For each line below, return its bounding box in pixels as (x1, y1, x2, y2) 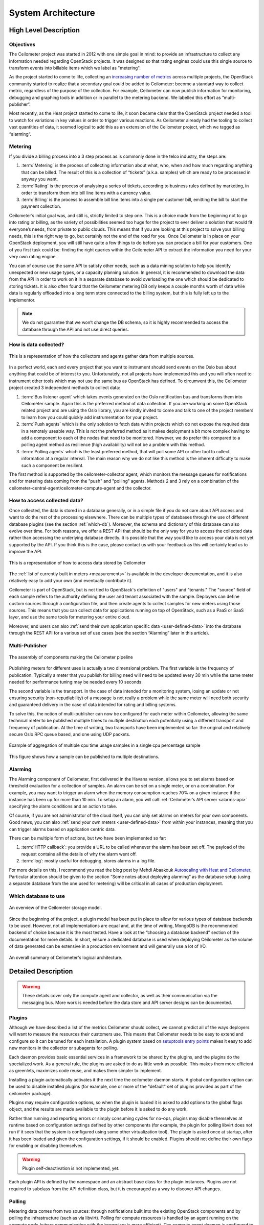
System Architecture (9, 7, 95, 18)
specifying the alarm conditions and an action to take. (9, 804, 117, 809)
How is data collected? (9, 341, 65, 348)
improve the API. (9, 549, 43, 555)
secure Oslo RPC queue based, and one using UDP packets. (9, 731, 131, 737)
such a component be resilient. (21, 462, 84, 468)
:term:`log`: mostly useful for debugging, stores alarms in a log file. (21, 858, 156, 864)
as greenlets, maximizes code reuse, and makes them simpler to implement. (9, 1068, 162, 1074)
